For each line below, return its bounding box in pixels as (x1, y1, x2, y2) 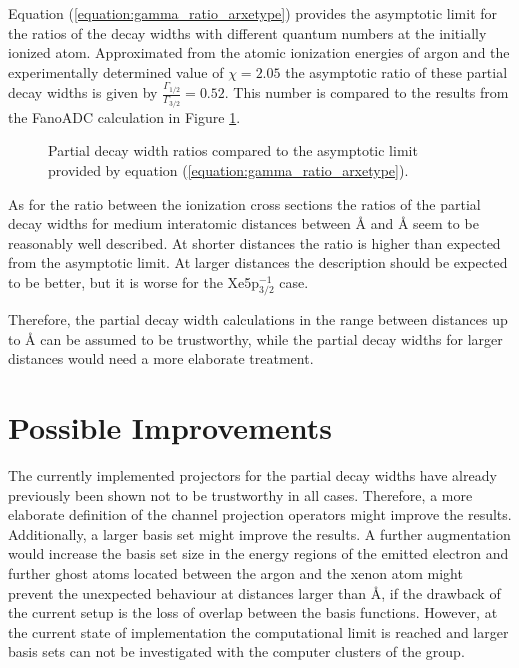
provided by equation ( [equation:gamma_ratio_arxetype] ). (48, 159, 409, 180)
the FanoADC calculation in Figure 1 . (8, 106, 241, 127)
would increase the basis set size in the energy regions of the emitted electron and (8, 543, 509, 564)
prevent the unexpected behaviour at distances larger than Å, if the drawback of (8, 582, 501, 603)
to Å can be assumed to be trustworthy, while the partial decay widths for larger (8, 328, 503, 349)
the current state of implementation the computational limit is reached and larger (8, 621, 509, 642)
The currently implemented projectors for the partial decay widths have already (8, 465, 497, 486)
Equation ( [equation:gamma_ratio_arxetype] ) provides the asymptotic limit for (8, 3, 498, 23)
